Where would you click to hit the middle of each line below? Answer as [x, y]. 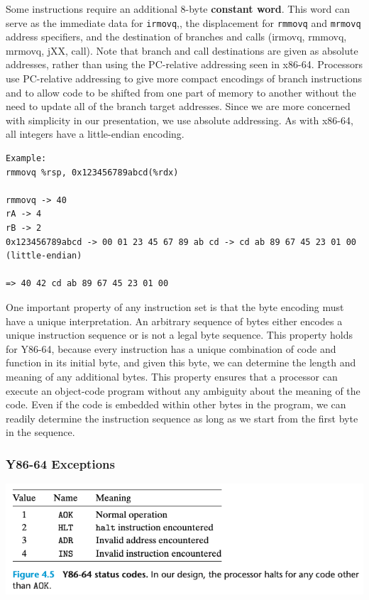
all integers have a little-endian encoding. [95, 134]
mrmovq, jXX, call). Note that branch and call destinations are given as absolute [182, 50]
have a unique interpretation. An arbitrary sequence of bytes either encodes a [174, 321]
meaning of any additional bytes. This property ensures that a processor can [172, 376]
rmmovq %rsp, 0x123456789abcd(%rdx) [92, 172]
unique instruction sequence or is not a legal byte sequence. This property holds [180, 335]
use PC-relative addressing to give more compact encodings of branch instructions [184, 78]
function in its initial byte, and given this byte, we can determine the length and [181, 362]
